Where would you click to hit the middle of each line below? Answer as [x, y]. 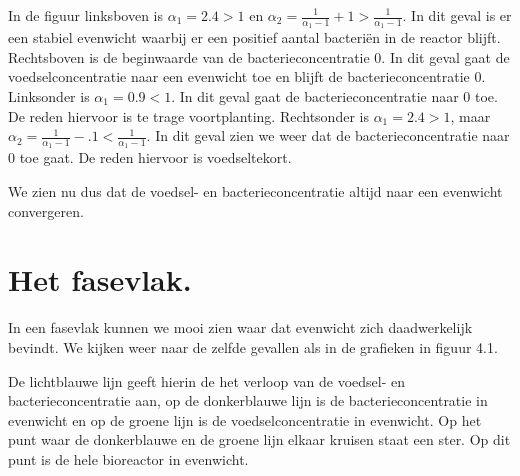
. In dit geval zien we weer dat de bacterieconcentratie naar [328, 135]
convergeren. [46, 210]
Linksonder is [49, 96]
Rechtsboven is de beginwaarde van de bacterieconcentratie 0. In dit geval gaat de [259, 56]
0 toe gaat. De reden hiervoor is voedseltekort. [150, 157]
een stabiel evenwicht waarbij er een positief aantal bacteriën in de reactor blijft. [254, 37]
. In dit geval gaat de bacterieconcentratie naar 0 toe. [334, 96]
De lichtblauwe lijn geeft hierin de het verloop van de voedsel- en [206, 380]
